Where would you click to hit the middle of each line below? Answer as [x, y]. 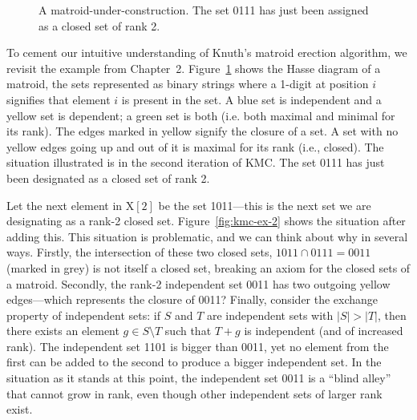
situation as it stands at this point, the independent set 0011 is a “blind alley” [199, 378]
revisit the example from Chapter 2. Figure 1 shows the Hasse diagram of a [194, 68]
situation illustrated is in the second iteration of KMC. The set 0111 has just [196, 162]
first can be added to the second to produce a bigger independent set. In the [194, 362]
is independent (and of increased [324, 331]
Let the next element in [65, 205]
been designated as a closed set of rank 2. [108, 178]
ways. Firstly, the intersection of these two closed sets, [140, 252]
